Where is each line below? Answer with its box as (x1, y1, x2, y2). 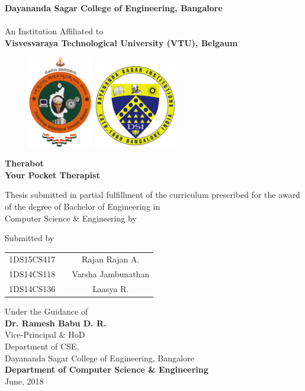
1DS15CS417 (9, 253, 56, 265)
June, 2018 (5, 374, 44, 387)
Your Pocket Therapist (5, 168, 100, 181)
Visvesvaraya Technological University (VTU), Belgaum (5, 36, 238, 49)
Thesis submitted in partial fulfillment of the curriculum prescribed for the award (5, 188, 300, 201)
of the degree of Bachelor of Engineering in (5, 200, 160, 212)
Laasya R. (92, 283, 129, 295)
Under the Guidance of (5, 305, 88, 318)
